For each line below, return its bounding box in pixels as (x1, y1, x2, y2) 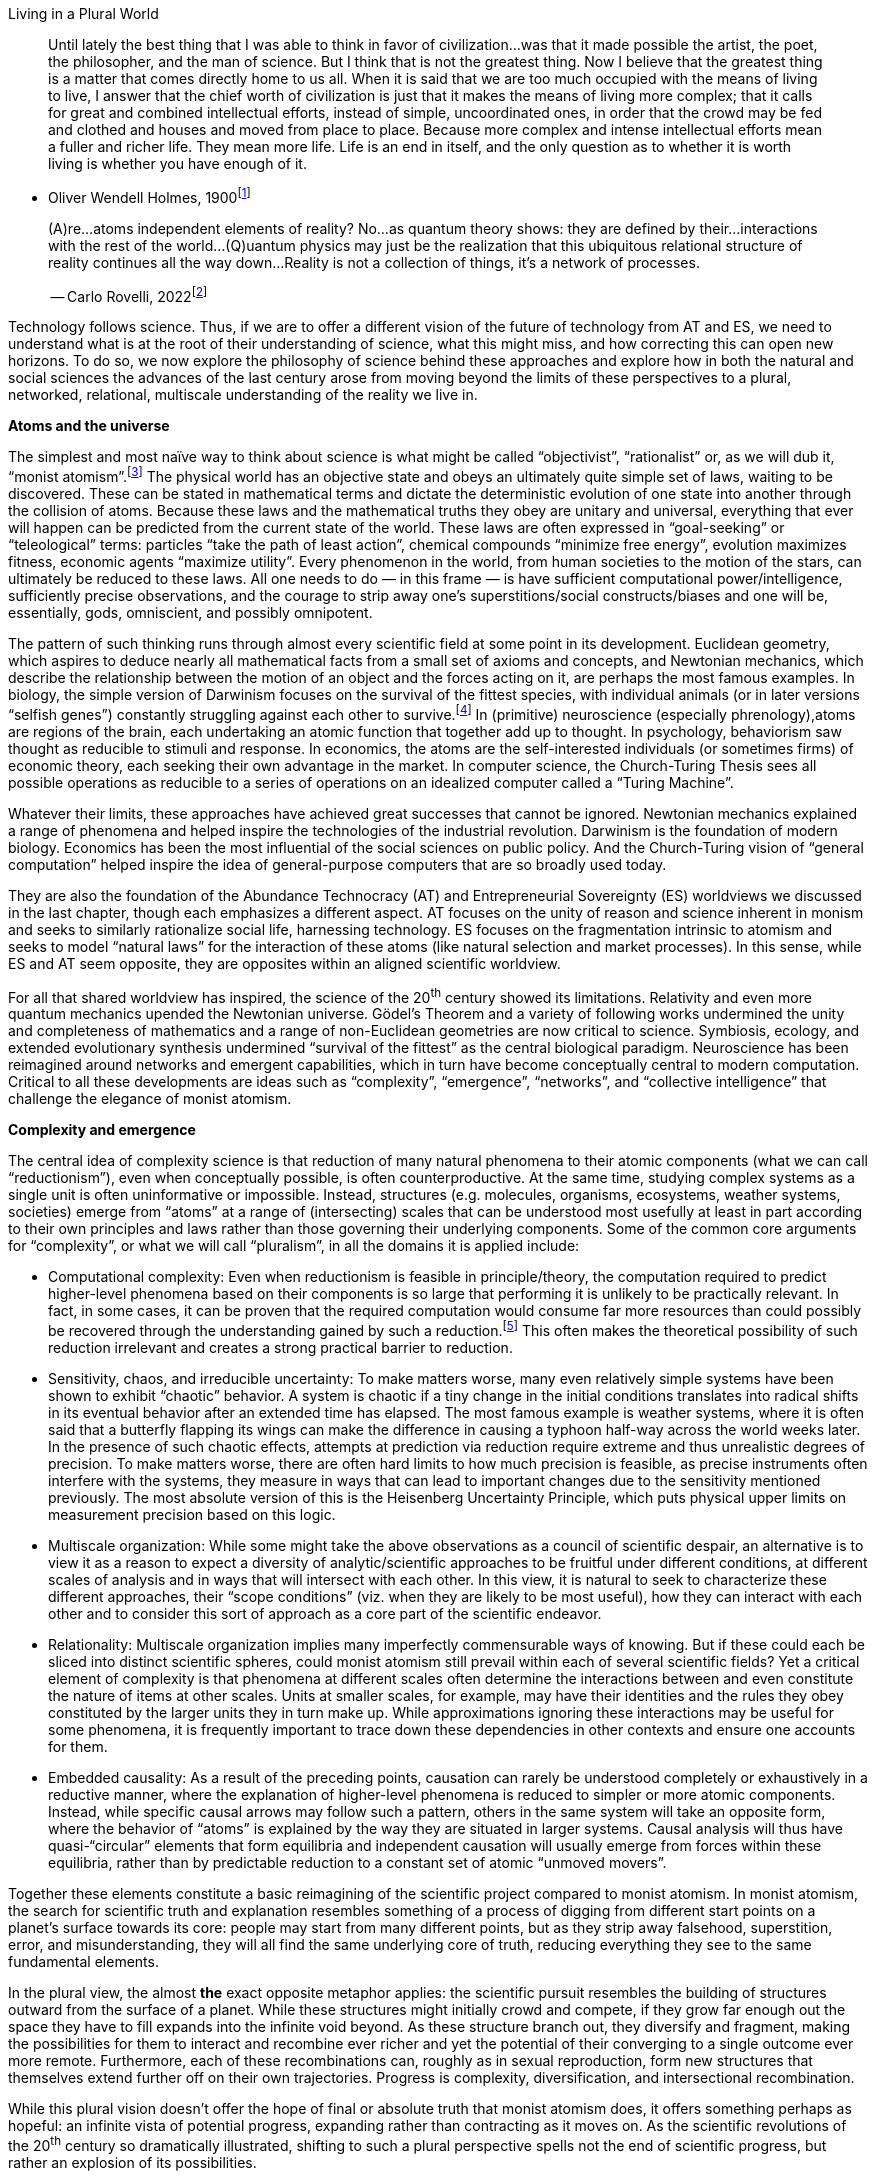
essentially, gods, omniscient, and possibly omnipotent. (8, 603, 373, 621)
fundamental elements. (8, 1952, 159, 1970)
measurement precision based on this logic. (48, 1505, 336, 1523)
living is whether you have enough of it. (48, 155, 307, 172)
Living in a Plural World (8, 5, 159, 22)
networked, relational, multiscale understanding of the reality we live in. (8, 386, 478, 404)
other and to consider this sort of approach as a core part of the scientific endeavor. (48, 1604, 602, 1622)
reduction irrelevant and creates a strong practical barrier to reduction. (48, 1338, 513, 1356)
